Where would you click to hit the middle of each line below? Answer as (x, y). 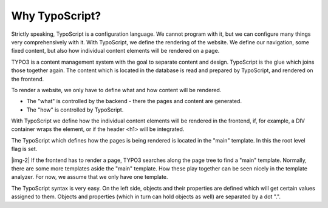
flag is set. (24, 149)
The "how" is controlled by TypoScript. (75, 110)
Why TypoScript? (56, 16)
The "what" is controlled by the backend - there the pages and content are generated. (134, 101)
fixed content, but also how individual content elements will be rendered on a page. (115, 51)
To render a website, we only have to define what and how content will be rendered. (116, 90)
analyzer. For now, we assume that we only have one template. (90, 177)
